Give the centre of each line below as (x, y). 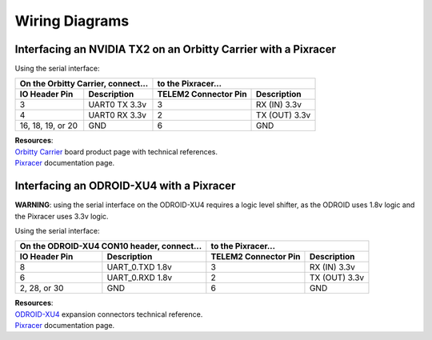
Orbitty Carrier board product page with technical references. (116, 151)
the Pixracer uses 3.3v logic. (62, 216)
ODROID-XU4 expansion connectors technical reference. (109, 314)
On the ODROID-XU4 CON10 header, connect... (111, 246)
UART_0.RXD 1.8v (140, 278)
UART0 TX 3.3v (118, 105)
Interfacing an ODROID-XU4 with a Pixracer (125, 186)
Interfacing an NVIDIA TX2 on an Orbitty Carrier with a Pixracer (175, 49)
